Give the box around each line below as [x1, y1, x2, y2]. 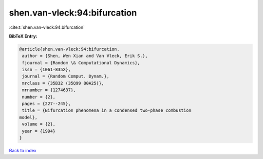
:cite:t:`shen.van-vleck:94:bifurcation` [9, 24, 85, 30]
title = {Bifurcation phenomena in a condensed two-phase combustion [22, 108, 192, 113]
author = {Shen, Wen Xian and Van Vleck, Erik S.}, [22, 53, 148, 59]
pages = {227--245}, [22, 101, 71, 107]
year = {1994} [22, 128, 56, 134]
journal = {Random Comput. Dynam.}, [22, 74, 110, 79]
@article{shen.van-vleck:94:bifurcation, [19, 46, 120, 52]
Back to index [9, 147, 37, 153]
